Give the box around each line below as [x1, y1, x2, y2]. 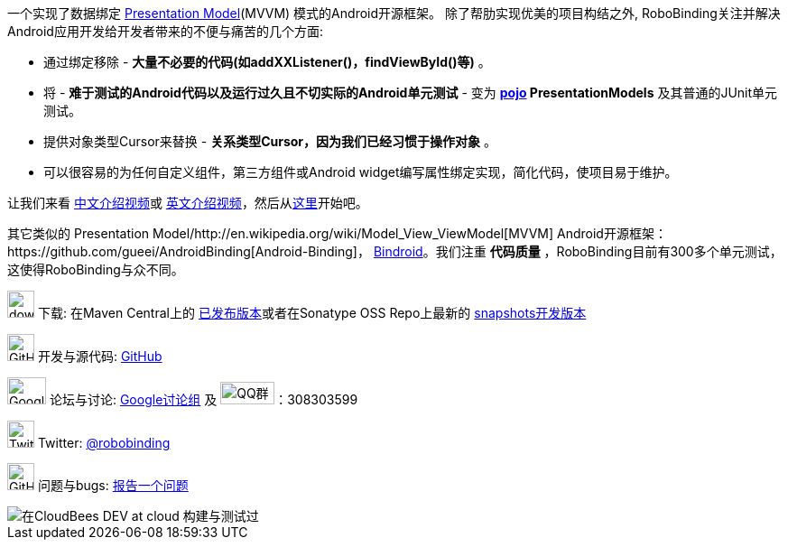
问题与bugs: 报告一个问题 [37, 477, 189, 493]
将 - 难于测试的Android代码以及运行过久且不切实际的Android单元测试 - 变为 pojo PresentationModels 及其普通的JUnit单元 [43, 85, 778, 100]
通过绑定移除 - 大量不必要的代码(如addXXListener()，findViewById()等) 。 [43, 54, 491, 70]
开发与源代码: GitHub [37, 348, 162, 364]
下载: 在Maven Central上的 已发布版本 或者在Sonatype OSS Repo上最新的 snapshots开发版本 [37, 305, 587, 320]
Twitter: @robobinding [37, 435, 171, 450]
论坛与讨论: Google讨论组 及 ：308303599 [49, 392, 358, 407]
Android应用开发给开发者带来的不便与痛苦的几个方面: [7, 23, 323, 39]
